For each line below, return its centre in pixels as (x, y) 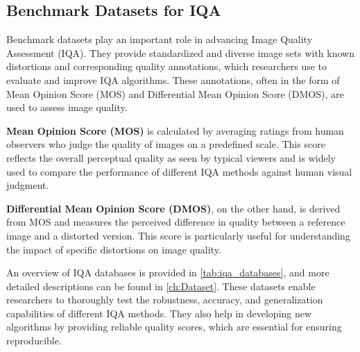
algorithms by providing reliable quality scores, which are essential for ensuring (174, 327)
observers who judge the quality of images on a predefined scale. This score (166, 144)
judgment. (28, 185)
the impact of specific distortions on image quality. (114, 249)
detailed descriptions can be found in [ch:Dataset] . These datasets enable (161, 286)
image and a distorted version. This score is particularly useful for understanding (178, 235)
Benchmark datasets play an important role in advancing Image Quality (160, 39)
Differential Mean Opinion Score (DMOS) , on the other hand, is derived (173, 208)
